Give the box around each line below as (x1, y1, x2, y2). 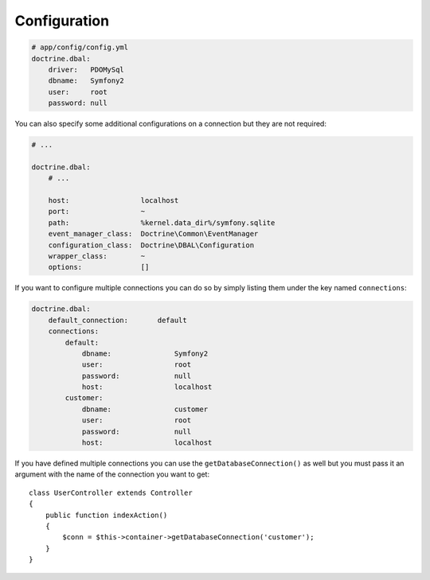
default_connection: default (48, 315, 187, 325)
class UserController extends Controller (29, 488, 193, 497)
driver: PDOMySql (48, 64, 125, 74)
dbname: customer (81, 404, 209, 414)
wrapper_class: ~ (48, 251, 146, 260)
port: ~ (48, 207, 146, 216)
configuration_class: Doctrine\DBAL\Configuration (48, 240, 255, 250)
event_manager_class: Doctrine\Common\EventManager (48, 229, 259, 239)
